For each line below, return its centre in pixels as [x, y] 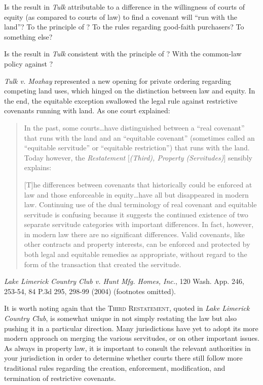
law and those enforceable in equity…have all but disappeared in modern [136, 194]
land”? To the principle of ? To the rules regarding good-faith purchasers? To [124, 27]
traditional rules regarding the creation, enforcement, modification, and [115, 368]
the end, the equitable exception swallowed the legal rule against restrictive [121, 100]
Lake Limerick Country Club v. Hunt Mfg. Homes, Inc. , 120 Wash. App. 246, [124, 281]
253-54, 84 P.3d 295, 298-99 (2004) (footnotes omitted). [90, 291]
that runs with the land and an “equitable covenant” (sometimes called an [139, 137]
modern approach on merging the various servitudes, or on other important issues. [132, 338]
